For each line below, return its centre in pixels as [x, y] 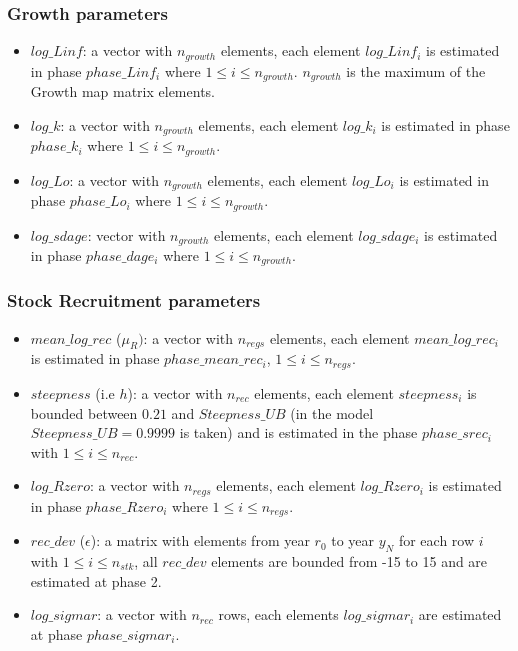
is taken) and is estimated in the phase [298, 432]
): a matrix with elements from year [200, 540]
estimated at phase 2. [96, 580]
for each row [436, 540]
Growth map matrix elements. [122, 91]
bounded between [84, 412]
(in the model [332, 412]
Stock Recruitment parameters [134, 300]
